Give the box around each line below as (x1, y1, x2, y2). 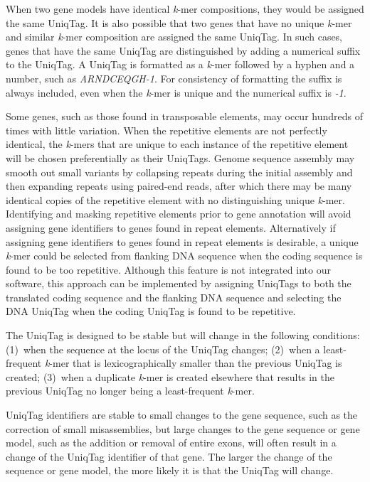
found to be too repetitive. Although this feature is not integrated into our (6, 262, 331, 277)
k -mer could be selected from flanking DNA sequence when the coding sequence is (6, 248, 363, 263)
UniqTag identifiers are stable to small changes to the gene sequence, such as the (6, 407, 358, 422)
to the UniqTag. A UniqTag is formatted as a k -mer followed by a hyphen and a (6, 57, 355, 72)
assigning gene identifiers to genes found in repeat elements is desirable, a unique (6, 234, 359, 249)
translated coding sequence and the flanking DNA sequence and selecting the (6, 289, 342, 304)
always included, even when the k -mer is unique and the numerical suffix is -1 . (6, 85, 347, 100)
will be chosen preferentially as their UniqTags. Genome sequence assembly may (6, 150, 355, 165)
